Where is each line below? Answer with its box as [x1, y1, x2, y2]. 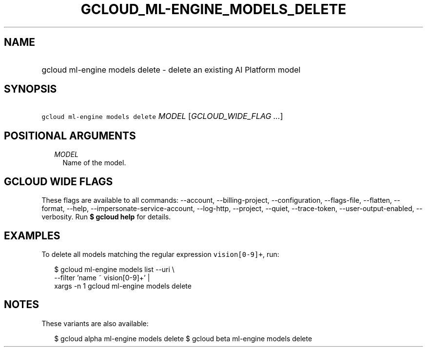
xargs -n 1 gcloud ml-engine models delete [54, 281, 192, 290]
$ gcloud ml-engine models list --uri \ [54, 265, 175, 273]
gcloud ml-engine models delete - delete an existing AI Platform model [41, 64, 301, 75]
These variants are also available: [41, 319, 149, 328]
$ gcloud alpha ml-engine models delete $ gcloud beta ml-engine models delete [54, 334, 312, 343]
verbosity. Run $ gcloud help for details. [41, 213, 171, 221]
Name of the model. [62, 158, 126, 167]
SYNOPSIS [4, 83, 57, 96]
